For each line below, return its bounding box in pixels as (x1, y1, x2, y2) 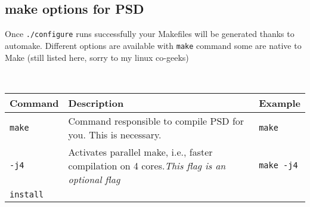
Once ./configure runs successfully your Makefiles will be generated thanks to (5, 27, 294, 40)
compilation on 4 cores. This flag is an (68, 158, 226, 172)
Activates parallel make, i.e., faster (68, 144, 213, 159)
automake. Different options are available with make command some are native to (5, 39, 302, 51)
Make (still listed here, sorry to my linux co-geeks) (5, 51, 189, 63)
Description (68, 95, 124, 110)
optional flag (68, 172, 120, 186)
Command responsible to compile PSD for (68, 113, 244, 128)
